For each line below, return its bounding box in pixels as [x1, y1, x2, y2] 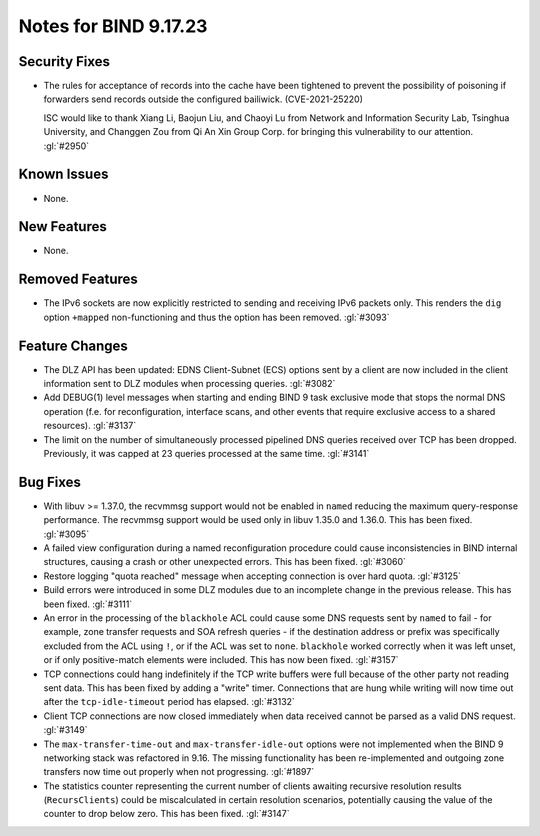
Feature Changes [18, 337, 129, 354]
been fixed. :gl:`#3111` [43, 598, 133, 610]
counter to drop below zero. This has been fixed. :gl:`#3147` [43, 808, 290, 820]
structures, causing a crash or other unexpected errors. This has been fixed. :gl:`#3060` [43, 556, 407, 568]
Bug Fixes [18, 473, 82, 490]
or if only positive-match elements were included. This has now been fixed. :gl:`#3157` [43, 654, 399, 666]
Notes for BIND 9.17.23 [18, 15, 208, 37]
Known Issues [18, 166, 109, 183]
